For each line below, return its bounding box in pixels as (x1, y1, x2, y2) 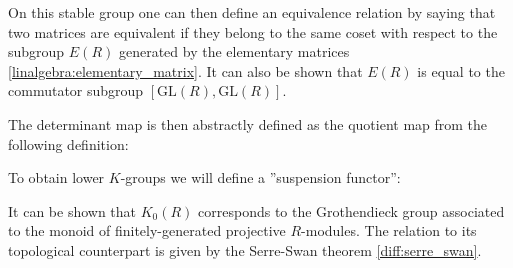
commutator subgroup (8, 80, 144, 101)
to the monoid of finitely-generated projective (8, 220, 286, 241)
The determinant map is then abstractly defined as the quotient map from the (8, 113, 488, 134)
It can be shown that (8, 200, 137, 221)
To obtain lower (8, 167, 105, 188)
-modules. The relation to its (301, 220, 477, 241)
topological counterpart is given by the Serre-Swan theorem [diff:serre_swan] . (8, 239, 482, 260)
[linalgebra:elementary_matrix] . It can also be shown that (8, 60, 363, 81)
